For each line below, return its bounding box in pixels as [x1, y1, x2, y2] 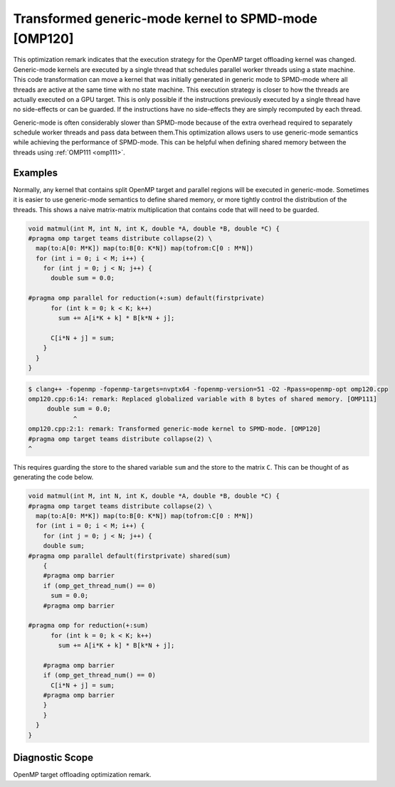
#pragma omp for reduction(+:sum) [28, 621, 149, 630]
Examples [13, 167, 58, 179]
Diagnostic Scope [13, 751, 94, 764]
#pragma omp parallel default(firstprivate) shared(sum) [28, 551, 231, 560]
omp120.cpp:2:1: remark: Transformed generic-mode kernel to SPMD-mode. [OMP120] [28, 425, 322, 433]
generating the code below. [13, 473, 94, 482]
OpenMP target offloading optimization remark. [13, 771, 152, 779]
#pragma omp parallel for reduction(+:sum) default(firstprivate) [28, 294, 265, 302]
